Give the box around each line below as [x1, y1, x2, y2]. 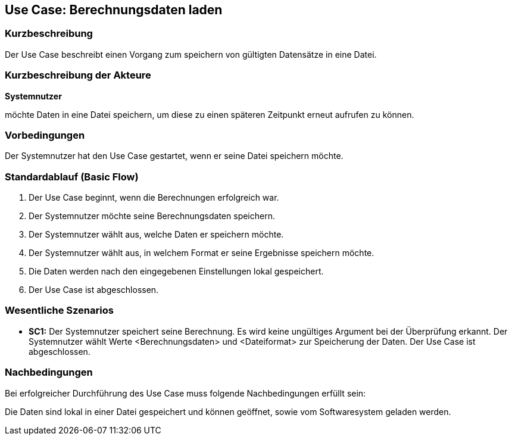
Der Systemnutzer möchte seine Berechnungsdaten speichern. [29, 211, 275, 221]
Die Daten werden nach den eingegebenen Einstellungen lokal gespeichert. [29, 266, 324, 277]
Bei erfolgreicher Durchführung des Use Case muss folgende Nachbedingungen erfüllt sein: [5, 388, 366, 398]
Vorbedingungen [5, 129, 85, 141]
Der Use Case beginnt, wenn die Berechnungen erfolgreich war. [29, 192, 279, 203]
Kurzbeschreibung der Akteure [5, 69, 151, 82]
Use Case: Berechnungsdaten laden [5, 2, 223, 17]
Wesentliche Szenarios [5, 304, 114, 317]
